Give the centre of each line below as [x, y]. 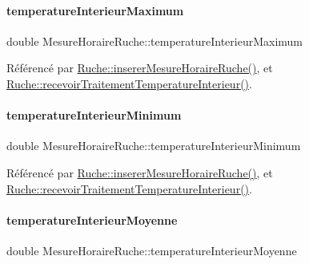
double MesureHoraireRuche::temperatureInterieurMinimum [154, 146]
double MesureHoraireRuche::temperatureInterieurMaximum [155, 41]
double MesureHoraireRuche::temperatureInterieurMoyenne [152, 250]
